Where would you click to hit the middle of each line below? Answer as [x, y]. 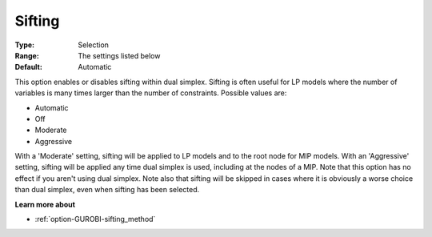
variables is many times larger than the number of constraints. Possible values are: [151, 93]
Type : [25, 45]
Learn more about [45, 204]
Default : [29, 67]
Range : [27, 55]
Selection [94, 45]
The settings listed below [119, 55]
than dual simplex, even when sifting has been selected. [107, 190]
